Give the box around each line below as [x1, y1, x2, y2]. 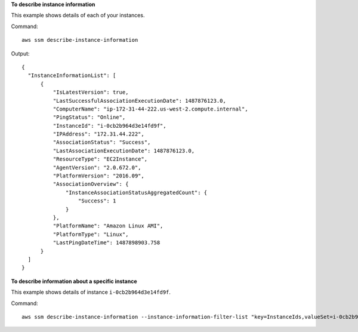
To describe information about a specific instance [11, 278, 137, 285]
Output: [11, 50, 30, 57]
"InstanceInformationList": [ [27, 72, 116, 79]
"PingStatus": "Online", [53, 114, 126, 121]
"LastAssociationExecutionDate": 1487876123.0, [53, 147, 195, 154]
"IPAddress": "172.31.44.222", [53, 131, 144, 137]
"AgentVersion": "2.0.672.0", [53, 164, 141, 171]
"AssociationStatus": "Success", [53, 139, 151, 146]
